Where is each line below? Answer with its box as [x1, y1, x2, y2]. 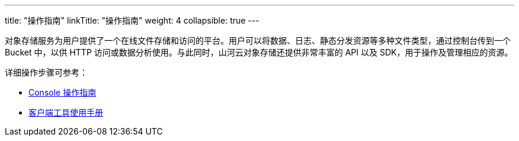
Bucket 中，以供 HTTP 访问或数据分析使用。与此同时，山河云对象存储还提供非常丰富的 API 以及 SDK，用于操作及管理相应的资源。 [5, 47, 513, 57]
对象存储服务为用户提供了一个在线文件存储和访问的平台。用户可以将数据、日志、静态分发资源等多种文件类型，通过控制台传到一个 [5, 35, 511, 45]
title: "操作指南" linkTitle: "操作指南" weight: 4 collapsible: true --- [5, 15, 259, 25]
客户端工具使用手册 [28, 107, 103, 117]
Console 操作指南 [28, 87, 97, 97]
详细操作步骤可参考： [5, 67, 88, 77]
